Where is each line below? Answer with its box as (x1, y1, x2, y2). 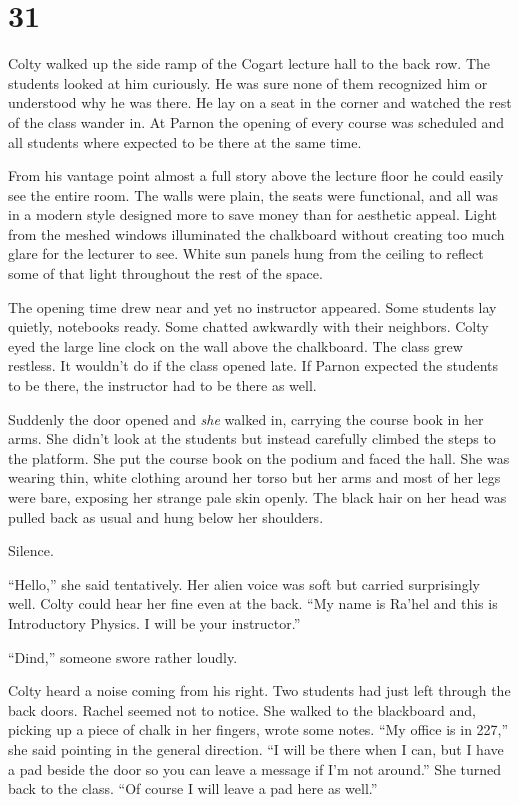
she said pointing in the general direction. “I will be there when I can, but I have (8, 738, 504, 759)
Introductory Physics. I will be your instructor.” (8, 612, 301, 633)
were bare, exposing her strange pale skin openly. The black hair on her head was (8, 487, 507, 507)
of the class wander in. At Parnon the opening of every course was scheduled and (8, 111, 505, 132)
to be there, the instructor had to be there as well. (8, 375, 317, 396)
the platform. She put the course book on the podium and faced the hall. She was (8, 447, 510, 468)
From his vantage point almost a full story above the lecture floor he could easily (8, 165, 504, 186)
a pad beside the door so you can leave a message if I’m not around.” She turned (8, 758, 502, 779)
